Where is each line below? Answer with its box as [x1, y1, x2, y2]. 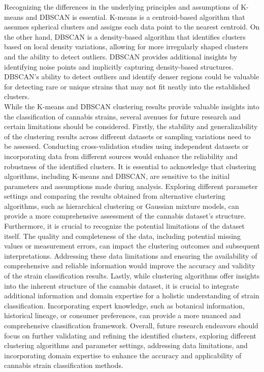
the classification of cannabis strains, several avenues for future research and [4, 111, 241, 121]
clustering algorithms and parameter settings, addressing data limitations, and [4, 340, 248, 351]
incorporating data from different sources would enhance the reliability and [4, 150, 238, 161]
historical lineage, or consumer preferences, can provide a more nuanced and [4, 310, 241, 321]
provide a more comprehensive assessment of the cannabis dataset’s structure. [4, 210, 246, 221]
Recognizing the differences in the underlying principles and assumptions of [4, 2, 239, 12]
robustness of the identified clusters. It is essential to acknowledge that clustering [4, 161, 256, 171]
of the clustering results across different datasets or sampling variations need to [4, 131, 251, 141]
